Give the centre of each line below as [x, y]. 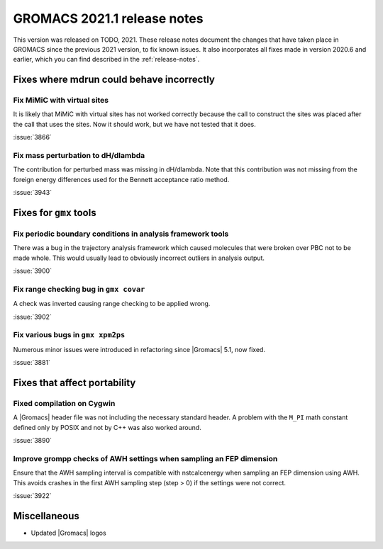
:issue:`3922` [33, 496]
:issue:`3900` [33, 271]
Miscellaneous [46, 516]
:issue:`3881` [32, 363]
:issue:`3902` [33, 317]
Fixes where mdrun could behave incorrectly [114, 80]
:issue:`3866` [33, 137]
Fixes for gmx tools [55, 213]
